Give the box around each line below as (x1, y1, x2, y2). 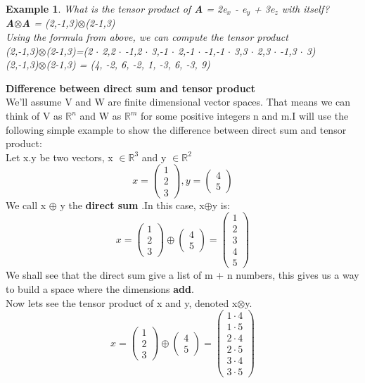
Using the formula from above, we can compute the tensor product (6, 30, 288, 44)
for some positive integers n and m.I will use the (141, 108, 349, 123)
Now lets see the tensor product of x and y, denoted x (6, 295, 238, 310)
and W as (79, 108, 122, 123)
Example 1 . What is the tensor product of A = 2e (6, 1, 227, 15)
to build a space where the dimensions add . (6, 281, 194, 296)
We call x (6, 197, 46, 212)
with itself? (281, 1, 330, 15)
